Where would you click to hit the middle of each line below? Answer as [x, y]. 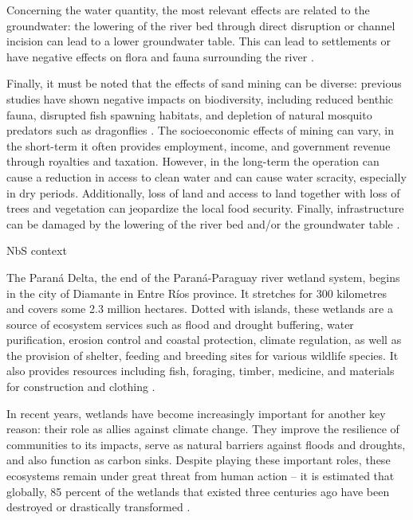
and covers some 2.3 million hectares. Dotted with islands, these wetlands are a [200, 309]
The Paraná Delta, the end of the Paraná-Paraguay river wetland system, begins [203, 277]
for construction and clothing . [81, 387]
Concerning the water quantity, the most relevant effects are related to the [188, 10]
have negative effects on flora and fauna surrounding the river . [160, 56]
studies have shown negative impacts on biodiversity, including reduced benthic [200, 98]
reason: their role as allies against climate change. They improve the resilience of [203, 429]
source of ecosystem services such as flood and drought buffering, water [180, 324]
